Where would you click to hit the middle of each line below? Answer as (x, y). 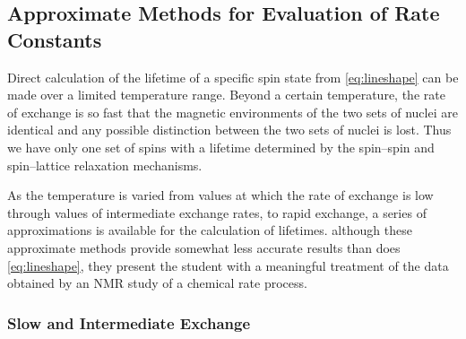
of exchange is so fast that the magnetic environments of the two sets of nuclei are (233, 112)
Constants (55, 39)
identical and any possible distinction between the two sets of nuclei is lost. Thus (229, 130)
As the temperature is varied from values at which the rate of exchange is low (220, 195)
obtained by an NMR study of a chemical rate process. (157, 283)
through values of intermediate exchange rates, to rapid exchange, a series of (217, 212)
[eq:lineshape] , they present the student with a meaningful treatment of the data (228, 265)
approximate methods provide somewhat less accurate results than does (204, 247)
